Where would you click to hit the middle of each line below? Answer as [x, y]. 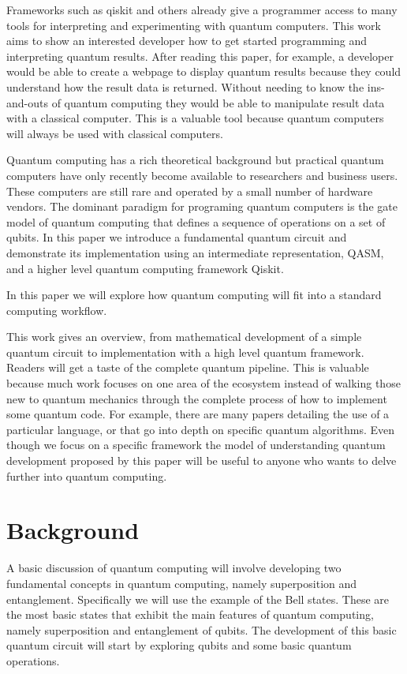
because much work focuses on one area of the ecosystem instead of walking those [203, 383]
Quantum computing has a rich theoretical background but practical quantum [195, 160]
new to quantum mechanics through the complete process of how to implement [197, 398]
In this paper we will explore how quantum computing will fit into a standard [194, 295]
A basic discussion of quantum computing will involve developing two [174, 568]
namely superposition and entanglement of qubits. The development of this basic [202, 629]
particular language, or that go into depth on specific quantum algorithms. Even [201, 429]
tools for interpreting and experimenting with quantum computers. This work [194, 25]
